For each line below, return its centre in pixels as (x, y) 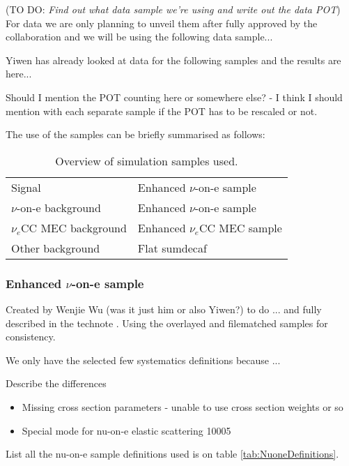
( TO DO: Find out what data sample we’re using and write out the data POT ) (173, 9)
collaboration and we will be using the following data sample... (139, 37)
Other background (56, 248)
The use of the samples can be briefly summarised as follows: (135, 134)
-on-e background (59, 207)
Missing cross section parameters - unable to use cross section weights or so (183, 406)
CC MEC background (74, 227)
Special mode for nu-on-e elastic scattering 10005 (126, 430)
